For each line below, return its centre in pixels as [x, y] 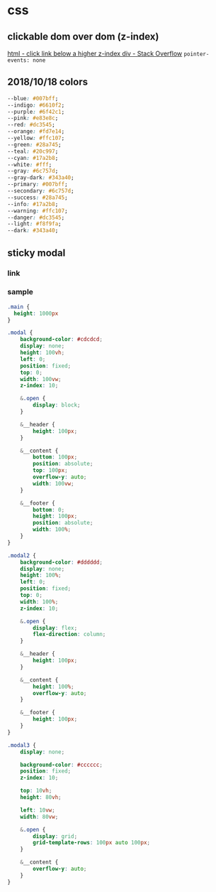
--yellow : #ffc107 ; [36, 138]
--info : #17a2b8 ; [33, 204]
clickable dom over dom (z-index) [83, 37]
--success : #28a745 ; [38, 198]
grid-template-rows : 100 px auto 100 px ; [92, 843]
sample [21, 292]
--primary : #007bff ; [38, 184]
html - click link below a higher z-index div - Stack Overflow [95, 53]
